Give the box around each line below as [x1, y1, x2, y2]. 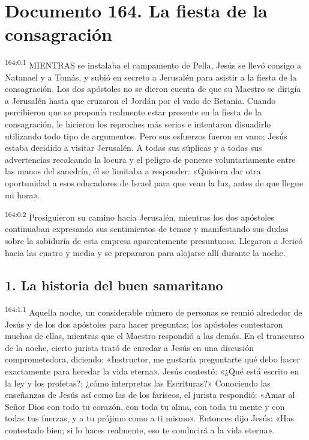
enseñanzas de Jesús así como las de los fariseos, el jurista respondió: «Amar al [5, 388, 295, 401]
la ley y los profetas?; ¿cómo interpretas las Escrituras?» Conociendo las [5, 376, 271, 389]
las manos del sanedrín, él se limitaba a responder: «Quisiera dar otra [5, 165, 261, 177]
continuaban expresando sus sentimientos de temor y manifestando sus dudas [5, 222, 289, 235]
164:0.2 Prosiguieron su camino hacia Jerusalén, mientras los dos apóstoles [5, 209, 274, 223]
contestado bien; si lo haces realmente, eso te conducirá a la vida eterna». [5, 423, 275, 436]
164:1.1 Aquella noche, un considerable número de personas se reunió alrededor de [5, 304, 302, 318]
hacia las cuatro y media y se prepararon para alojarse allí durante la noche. [5, 246, 286, 258]
